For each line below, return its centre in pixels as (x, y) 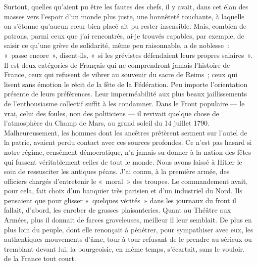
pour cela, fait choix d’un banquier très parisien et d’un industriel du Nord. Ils (123, 191)
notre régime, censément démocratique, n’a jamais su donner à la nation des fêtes (128, 152)
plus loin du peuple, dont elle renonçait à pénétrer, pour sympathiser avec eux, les (129, 229)
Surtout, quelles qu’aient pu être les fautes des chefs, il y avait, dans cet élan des (126, 6)
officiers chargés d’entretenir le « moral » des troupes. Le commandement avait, (126, 181)
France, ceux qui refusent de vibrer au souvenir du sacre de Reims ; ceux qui (121, 74)
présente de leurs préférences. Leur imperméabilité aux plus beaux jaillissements (126, 94)
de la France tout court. (40, 258)
